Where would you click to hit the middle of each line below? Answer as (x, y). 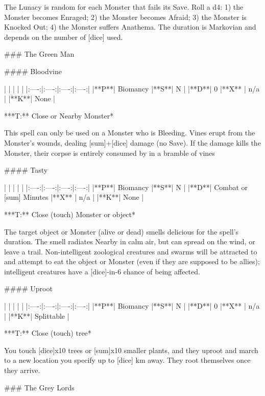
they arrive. (22, 370)
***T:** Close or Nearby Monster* (59, 115)
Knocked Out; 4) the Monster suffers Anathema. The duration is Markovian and (130, 27)
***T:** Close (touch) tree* (48, 333)
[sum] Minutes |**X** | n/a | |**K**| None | (74, 197)
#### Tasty (26, 170)
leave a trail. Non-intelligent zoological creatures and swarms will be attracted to (131, 251)
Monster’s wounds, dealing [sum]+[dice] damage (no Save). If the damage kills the (132, 142)
